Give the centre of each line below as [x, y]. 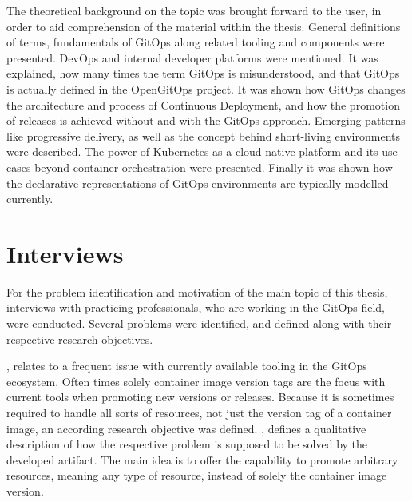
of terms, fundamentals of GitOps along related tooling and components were [196, 42]
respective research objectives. [80, 339]
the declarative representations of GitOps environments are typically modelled [198, 183]
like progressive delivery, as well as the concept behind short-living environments [203, 135]
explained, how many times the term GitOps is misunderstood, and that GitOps [203, 73]
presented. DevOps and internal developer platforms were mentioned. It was [192, 57]
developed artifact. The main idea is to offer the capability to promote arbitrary [202, 459]
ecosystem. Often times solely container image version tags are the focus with [196, 381]
